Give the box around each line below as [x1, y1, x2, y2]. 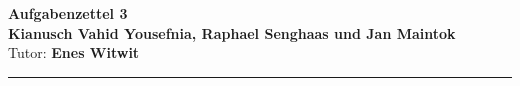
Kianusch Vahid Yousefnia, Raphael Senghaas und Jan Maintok [8, 22, 456, 43]
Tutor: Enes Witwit [8, 42, 140, 63]
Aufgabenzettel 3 [8, 3, 128, 23]
